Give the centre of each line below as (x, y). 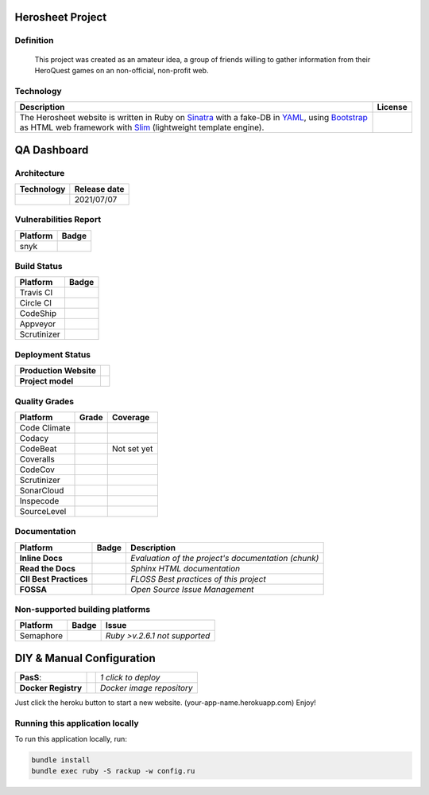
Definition (34, 41)
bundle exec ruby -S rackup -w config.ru (113, 771)
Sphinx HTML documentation (186, 568)
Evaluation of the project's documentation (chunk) (225, 558)
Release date (99, 189)
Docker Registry (51, 688)
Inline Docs (41, 558)
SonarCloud (42, 490)
